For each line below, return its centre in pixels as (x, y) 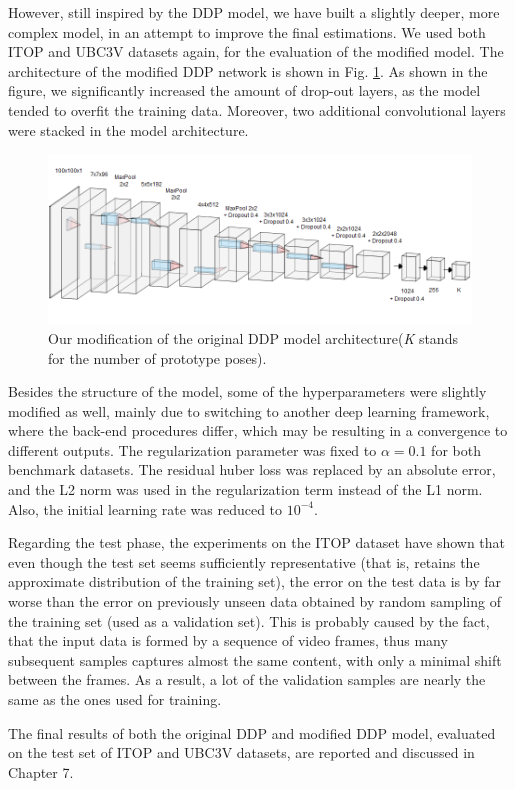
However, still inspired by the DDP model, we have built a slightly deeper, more (254, 12)
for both (456, 449)
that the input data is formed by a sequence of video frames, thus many (228, 640)
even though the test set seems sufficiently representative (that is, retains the (244, 561)
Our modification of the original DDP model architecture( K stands (253, 337)
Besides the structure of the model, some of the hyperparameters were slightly (247, 391)
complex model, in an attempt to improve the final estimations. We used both (247, 31)
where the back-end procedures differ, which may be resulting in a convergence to (258, 430)
